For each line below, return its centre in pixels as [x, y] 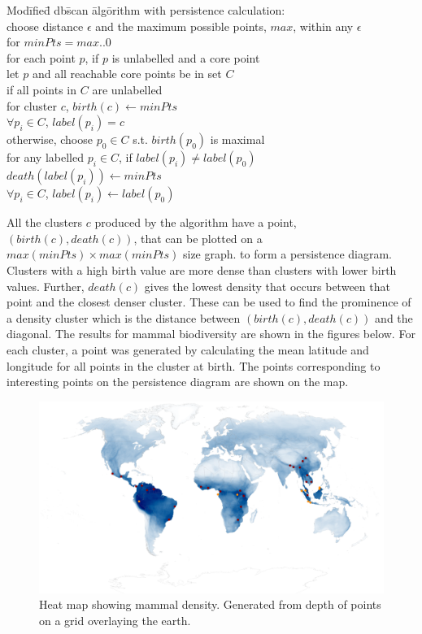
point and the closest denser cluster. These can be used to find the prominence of [209, 302]
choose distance [45, 26]
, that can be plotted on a [198, 238]
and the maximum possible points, [181, 26]
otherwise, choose [50, 139]
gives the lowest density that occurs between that [267, 286]
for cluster [32, 105]
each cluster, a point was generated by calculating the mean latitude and [188, 349]
